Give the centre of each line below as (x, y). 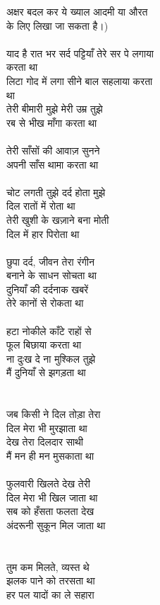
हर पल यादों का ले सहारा (50, 594)
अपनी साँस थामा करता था (53, 164)
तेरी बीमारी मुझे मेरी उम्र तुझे (55, 109)
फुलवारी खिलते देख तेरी (48, 484)
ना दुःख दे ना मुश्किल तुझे (51, 358)
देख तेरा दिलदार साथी (45, 442)
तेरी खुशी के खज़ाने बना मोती (58, 219)
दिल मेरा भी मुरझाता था (47, 428)
